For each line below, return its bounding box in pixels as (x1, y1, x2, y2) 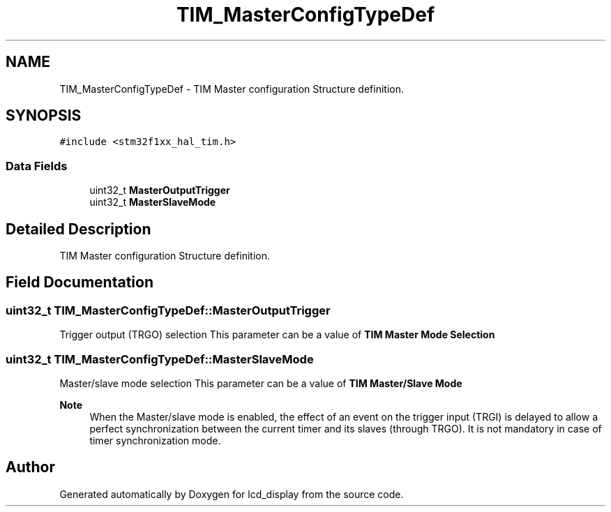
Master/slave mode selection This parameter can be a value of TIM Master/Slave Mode (59, 377, 462, 389)
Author (6, 458, 55, 476)
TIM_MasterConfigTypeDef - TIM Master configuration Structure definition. (59, 82, 404, 95)
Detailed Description (6, 220, 151, 238)
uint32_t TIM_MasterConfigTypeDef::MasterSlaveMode (6, 352, 314, 366)
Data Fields (6, 158, 68, 173)
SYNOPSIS (6, 107, 82, 125)
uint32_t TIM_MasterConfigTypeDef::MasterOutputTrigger (6, 303, 331, 317)
